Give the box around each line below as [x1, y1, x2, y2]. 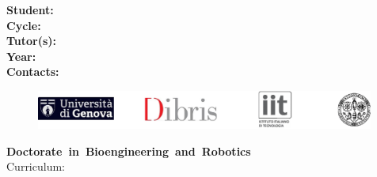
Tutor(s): [6, 32, 57, 49]
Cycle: [6, 17, 41, 33]
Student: [6, 2, 54, 17]
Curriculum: [6, 158, 65, 175]
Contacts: [6, 63, 59, 80]
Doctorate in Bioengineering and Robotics [6, 142, 251, 159]
